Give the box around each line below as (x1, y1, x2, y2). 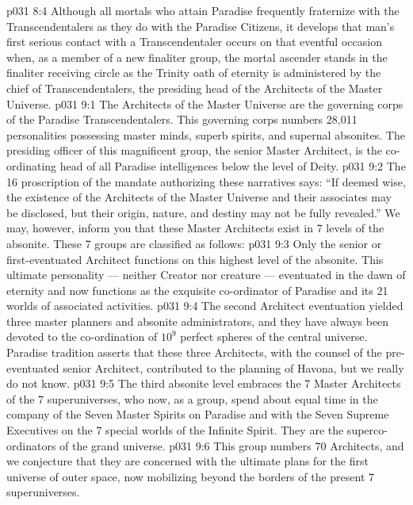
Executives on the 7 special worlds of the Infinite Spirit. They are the (6, 422, 344, 438)
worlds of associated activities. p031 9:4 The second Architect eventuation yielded (6, 297, 403, 314)
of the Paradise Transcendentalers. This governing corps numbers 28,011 (6, 111, 358, 128)
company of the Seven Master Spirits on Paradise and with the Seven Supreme (6, 406, 389, 423)
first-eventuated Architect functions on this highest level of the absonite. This (6, 251, 384, 267)
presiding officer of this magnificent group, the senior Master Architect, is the (6, 142, 382, 159)
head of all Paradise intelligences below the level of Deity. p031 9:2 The (59, 157, 406, 174)
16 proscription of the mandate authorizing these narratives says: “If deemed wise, (6, 173, 406, 189)
